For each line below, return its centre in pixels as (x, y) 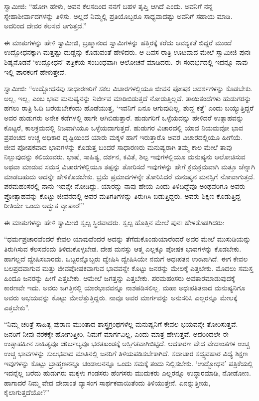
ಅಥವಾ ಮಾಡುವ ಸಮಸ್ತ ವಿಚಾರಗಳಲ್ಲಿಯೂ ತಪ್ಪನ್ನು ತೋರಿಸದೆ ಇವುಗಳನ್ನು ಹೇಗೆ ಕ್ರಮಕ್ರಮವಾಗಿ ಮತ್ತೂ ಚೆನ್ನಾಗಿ (129, 166)
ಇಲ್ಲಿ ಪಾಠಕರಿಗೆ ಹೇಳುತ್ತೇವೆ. (35, 71)
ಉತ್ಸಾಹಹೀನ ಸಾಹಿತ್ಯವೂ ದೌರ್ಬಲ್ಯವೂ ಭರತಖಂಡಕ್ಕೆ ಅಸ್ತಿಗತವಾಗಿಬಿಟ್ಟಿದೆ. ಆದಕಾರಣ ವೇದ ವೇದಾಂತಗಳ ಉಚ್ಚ (127, 343)
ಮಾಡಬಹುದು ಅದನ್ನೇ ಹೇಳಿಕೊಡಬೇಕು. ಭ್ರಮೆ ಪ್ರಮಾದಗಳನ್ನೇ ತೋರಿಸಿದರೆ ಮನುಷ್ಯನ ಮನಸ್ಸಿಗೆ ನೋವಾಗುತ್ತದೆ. (129, 176)
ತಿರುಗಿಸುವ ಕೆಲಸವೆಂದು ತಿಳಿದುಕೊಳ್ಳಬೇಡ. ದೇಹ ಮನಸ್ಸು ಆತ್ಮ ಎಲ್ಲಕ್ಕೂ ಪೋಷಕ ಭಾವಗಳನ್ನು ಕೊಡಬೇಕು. (123, 249)
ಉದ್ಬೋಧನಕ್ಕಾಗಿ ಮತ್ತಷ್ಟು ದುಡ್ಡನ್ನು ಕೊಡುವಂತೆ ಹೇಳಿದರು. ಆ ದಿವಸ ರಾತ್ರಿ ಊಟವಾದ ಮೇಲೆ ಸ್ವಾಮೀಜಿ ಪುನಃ (128, 52)
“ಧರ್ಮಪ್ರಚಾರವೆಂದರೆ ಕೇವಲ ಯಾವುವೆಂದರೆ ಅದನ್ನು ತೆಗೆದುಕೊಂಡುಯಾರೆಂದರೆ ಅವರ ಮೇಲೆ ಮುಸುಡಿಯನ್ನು (128, 239)
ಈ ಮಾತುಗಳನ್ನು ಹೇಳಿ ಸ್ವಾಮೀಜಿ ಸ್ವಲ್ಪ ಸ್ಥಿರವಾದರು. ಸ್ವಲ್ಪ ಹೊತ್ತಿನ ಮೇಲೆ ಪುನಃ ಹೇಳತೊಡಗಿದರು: (114, 222)
